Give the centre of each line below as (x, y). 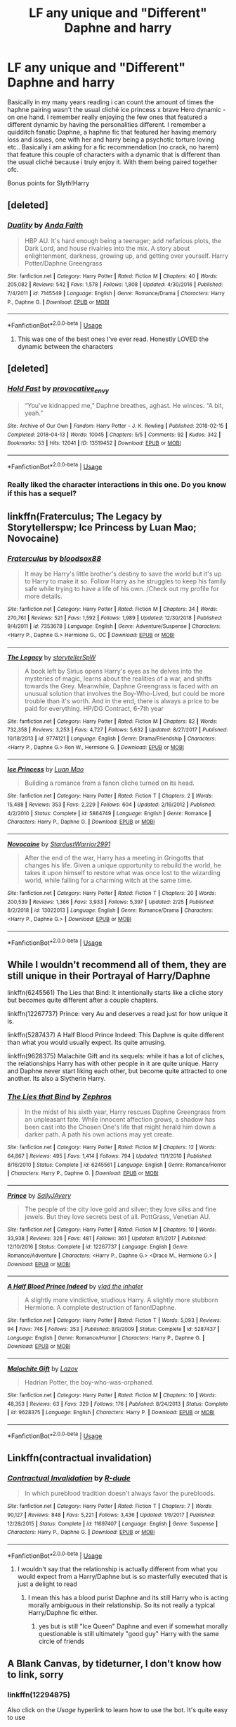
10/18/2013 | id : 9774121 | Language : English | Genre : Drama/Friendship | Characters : (112, 739)
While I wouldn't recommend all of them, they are (117, 964)
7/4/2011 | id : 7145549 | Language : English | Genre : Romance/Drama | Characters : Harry (116, 293)
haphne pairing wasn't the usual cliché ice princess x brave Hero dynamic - (117, 109)
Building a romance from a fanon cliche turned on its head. (110, 783)
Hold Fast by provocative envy (58, 390)
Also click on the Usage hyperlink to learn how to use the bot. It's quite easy (118, 1710)
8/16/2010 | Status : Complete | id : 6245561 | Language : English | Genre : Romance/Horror (117, 1165)
